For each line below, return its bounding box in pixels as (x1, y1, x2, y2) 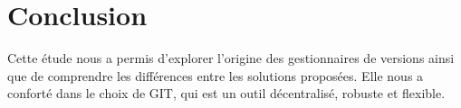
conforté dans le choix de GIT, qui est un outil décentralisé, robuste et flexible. (7, 84, 446, 103)
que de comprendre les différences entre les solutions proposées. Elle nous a (7, 66, 424, 85)
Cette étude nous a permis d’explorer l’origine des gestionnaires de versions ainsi (7, 49, 455, 67)
